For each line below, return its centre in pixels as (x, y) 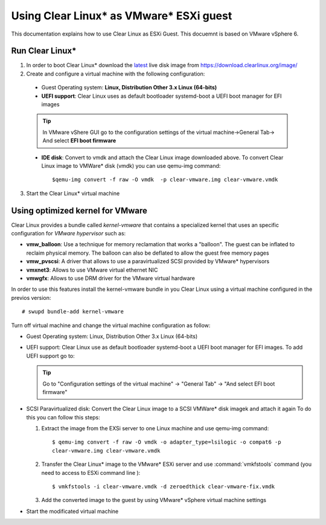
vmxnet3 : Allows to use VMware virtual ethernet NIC (92, 270)
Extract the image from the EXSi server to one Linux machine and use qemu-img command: (155, 428)
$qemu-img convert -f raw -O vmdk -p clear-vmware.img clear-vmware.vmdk (165, 180)
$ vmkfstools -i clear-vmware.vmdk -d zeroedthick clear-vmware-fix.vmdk (164, 487)
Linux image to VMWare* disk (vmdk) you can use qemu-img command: (131, 165)
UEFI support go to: (50, 355)
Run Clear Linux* (44, 51)
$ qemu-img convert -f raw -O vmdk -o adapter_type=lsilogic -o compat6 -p (167, 442)
